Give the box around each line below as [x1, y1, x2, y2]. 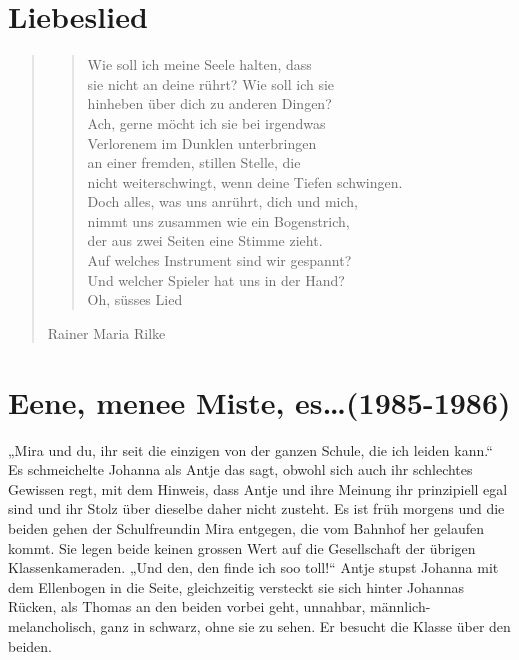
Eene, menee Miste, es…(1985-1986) [8, 381, 511, 422]
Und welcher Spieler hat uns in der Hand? [87, 269, 345, 290]
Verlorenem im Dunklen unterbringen [87, 132, 317, 153]
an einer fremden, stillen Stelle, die [87, 152, 301, 173]
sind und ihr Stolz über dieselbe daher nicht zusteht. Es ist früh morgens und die [8, 498, 505, 519]
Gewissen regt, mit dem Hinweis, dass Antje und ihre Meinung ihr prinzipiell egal [8, 478, 508, 499]
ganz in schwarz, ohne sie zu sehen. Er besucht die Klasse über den [100, 615, 511, 636]
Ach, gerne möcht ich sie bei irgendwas [87, 112, 326, 133]
